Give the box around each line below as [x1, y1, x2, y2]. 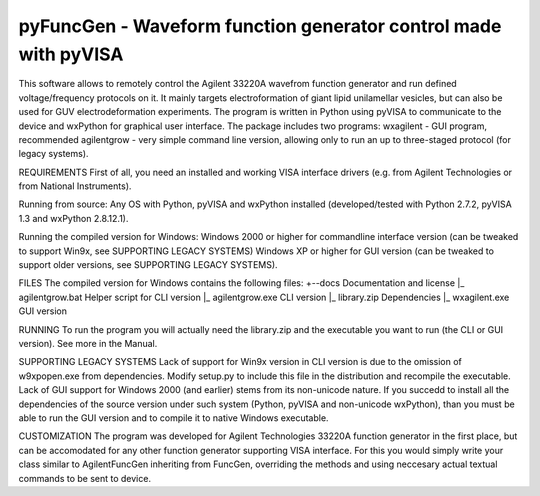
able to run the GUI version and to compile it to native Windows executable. [18, 411, 329, 424]
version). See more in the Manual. [18, 337, 158, 349]
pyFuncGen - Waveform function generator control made [18, 15, 502, 37]
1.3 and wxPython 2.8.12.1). [18, 212, 129, 224]
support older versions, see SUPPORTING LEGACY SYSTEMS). [18, 259, 279, 271]
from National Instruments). [18, 180, 132, 192]
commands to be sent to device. [18, 472, 152, 484]
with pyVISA [18, 43, 124, 65]
